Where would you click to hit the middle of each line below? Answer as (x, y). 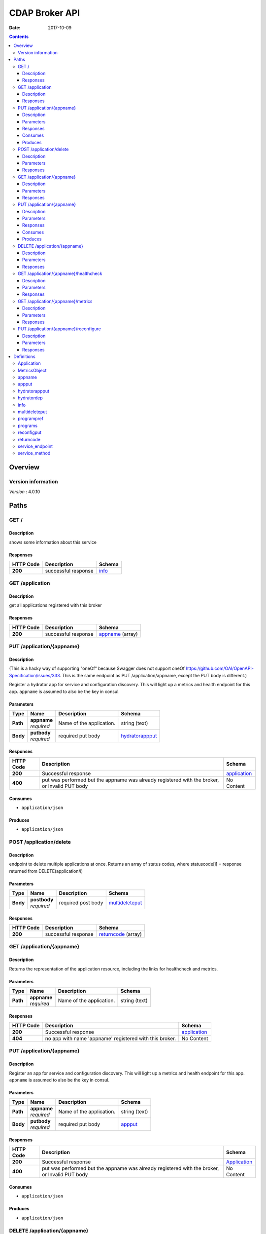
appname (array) (118, 634)
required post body (81, 903)
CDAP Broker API (45, 13)
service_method (34, 453)
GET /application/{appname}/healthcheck (60, 273)
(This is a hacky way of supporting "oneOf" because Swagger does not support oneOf (97, 668)
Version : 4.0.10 (25, 492)
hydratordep (30, 398)
